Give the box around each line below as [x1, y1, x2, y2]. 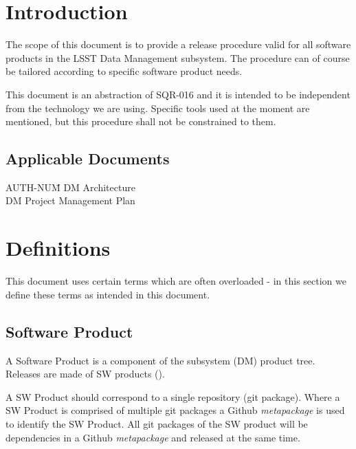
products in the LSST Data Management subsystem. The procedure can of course [5, 50, 350, 65]
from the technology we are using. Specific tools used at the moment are [5, 100, 310, 115]
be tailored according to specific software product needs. [5, 64, 243, 78]
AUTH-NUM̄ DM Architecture [5, 179, 135, 194]
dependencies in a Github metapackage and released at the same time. [5, 430, 300, 444]
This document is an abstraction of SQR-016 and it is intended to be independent [5, 87, 351, 101]
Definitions [5, 234, 111, 262]
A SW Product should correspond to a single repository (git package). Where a [5, 389, 340, 404]
